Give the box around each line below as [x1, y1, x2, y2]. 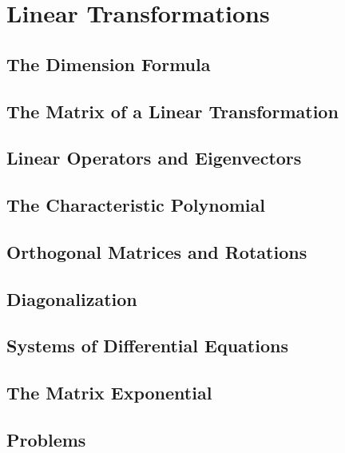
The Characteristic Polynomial [6, 193, 265, 217]
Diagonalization [6, 286, 137, 311]
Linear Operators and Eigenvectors [6, 145, 302, 170]
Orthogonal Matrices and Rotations [6, 239, 307, 264]
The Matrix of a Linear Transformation [6, 98, 339, 123]
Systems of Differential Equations [6, 333, 288, 358]
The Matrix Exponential [6, 380, 212, 405]
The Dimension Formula [6, 51, 211, 76]
